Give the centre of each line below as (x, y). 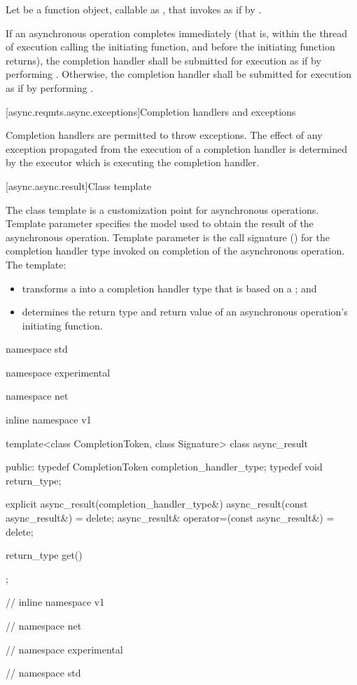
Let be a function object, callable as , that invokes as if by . (134, 9)
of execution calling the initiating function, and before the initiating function (170, 47)
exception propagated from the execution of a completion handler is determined (176, 148)
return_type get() (44, 555)
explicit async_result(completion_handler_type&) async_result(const (157, 504)
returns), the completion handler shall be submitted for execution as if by (163, 60)
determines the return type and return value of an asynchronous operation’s (185, 312)
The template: (36, 264)
